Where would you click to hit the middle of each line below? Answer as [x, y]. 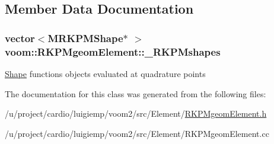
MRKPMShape [85, 38]
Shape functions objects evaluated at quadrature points [105, 73]
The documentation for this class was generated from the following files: [136, 93]
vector [20, 38]
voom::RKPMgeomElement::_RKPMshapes [113, 51]
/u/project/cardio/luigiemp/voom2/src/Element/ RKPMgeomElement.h [136, 113]
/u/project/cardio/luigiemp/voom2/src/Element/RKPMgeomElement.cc [137, 133]
